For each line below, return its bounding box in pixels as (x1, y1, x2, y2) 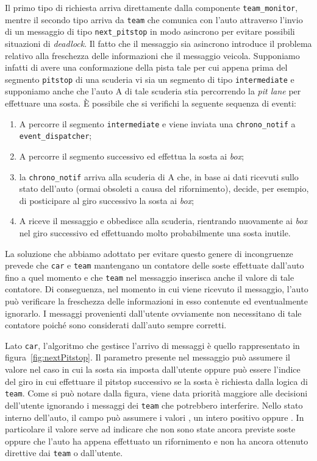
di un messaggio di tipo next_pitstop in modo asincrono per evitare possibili (5, 25, 295, 38)
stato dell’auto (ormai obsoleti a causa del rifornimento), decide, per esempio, (19, 182, 309, 195)
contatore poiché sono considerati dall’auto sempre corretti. (5, 318, 227, 331)
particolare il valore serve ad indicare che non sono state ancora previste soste (5, 423, 296, 435)
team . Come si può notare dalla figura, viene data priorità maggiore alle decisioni (5, 387, 308, 399)
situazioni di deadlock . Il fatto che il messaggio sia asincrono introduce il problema (5, 37, 312, 49)
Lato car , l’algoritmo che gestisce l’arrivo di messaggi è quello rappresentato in (5, 339, 300, 351)
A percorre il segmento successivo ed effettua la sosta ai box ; (19, 149, 244, 162)
